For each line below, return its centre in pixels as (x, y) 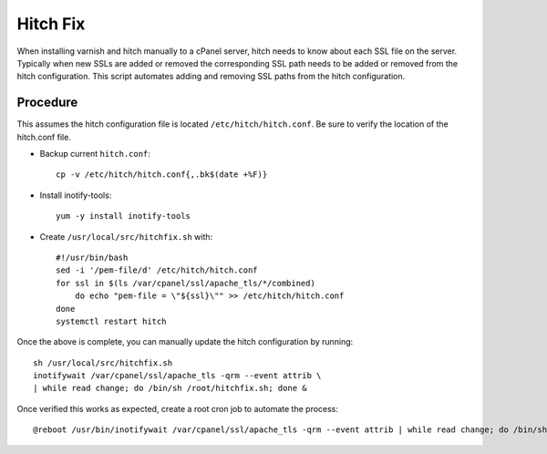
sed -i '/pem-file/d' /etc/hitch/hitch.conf (157, 270)
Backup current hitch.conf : (95, 154)
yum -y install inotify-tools (124, 216)
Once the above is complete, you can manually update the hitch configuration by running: (185, 342)
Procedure (47, 103)
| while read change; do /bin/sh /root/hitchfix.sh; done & (170, 388)
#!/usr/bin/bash (92, 257)
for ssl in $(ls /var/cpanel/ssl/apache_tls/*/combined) (186, 283)
